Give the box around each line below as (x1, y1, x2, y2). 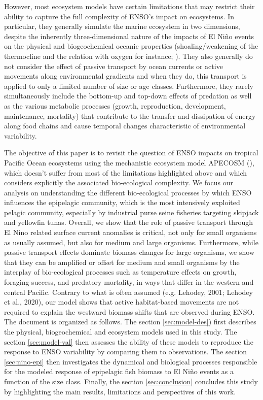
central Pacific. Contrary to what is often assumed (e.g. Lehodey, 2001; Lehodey (4, 286, 253, 297)
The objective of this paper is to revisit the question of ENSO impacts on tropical (4, 147, 258, 158)
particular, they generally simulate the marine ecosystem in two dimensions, (4, 21, 240, 31)
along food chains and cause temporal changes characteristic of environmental (4, 120, 246, 131)
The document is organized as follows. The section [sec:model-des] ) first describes (4, 316, 256, 327)
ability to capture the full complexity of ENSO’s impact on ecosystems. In (4, 11, 234, 21)
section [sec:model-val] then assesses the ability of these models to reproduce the (4, 336, 253, 347)
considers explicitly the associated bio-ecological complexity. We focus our (4, 177, 233, 188)
